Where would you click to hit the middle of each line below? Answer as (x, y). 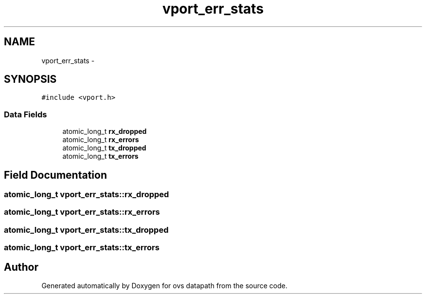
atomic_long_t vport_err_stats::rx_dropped (87, 195)
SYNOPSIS (30, 79)
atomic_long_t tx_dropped (104, 148)
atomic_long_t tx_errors (100, 156)
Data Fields (26, 114)
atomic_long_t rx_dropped (105, 131)
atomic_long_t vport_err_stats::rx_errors (82, 212)
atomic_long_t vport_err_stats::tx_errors (82, 248)
